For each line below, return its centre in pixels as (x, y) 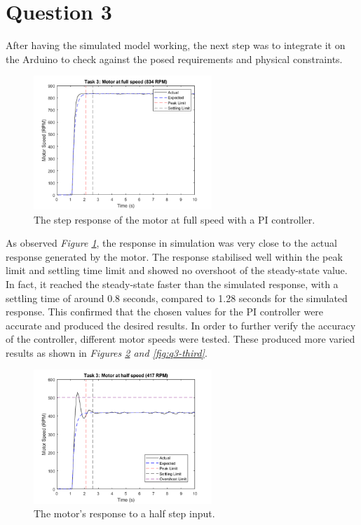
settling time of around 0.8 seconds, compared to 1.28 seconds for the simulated (177, 298)
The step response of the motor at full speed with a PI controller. (175, 219)
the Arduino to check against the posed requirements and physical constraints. (174, 59)
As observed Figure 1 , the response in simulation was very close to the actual (171, 243)
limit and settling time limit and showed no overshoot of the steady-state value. (177, 270)
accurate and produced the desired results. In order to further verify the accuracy (181, 325)
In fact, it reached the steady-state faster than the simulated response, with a (172, 284)
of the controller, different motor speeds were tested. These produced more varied (180, 339)
